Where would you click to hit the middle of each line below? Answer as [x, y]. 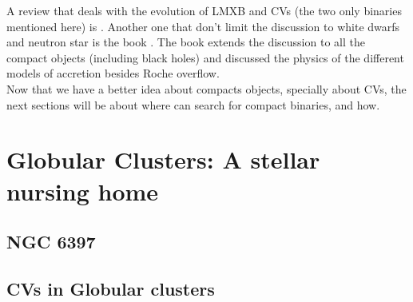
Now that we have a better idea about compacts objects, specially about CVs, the [206, 88]
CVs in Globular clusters [111, 288]
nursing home [83, 191]
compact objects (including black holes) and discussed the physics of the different [205, 57]
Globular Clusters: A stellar [163, 159]
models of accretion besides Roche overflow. [113, 73]
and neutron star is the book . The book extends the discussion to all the [186, 42]
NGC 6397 [51, 242]
